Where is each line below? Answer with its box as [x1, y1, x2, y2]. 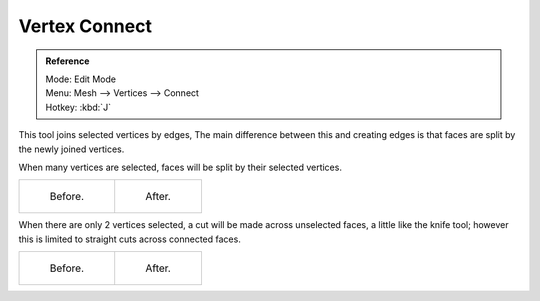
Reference [45, 55, 90, 67]
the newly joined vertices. [18, 143, 125, 155]
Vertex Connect [18, 15, 152, 37]
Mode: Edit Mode [45, 73, 117, 85]
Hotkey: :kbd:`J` [45, 101, 112, 113]
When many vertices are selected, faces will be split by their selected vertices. [18, 161, 342, 173]
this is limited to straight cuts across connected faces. [18, 233, 242, 245]
